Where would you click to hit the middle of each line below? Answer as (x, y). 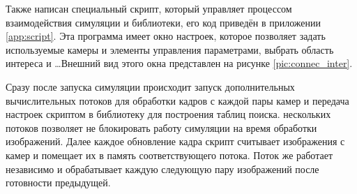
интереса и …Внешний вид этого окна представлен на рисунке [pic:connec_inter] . (179, 63)
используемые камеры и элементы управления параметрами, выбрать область (170, 49)
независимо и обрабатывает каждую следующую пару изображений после (162, 169)
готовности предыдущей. (58, 182)
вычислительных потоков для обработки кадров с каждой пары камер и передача (177, 100)
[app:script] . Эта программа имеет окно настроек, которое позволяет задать (166, 36)
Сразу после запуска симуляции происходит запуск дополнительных (150, 86)
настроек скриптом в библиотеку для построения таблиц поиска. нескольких (168, 114)
